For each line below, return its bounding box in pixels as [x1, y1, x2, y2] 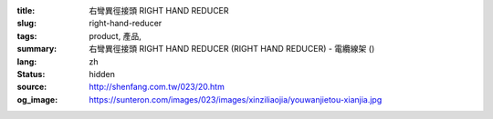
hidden [89, 68, 116, 79]
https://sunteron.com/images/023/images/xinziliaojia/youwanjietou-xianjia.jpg [89, 94, 383, 104]
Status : [16, 68, 46, 79]
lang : [16, 55, 37, 67]
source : [16, 82, 47, 93]
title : [16, 5, 36, 15]
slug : [16, 18, 37, 29]
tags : [16, 30, 37, 41]
